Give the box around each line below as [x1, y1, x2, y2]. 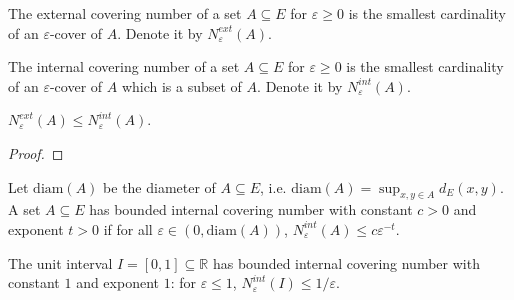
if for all [103, 218, 153, 239]
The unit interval [8, 252, 113, 273]
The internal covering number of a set [8, 56, 240, 77]
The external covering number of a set [8, 3, 242, 23]
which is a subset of [121, 75, 242, 96]
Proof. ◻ [8, 142, 64, 163]
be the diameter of [103, 176, 216, 197]
